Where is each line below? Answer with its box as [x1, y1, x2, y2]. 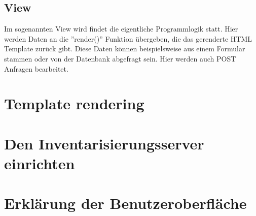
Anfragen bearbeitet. [4, 63, 68, 74]
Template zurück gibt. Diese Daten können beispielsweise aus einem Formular [4, 43, 245, 54]
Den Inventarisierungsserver [4, 133, 204, 153]
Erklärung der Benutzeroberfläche [4, 193, 247, 213]
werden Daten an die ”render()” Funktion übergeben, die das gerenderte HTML [4, 33, 252, 44]
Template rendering [4, 93, 144, 114]
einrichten [4, 152, 75, 173]
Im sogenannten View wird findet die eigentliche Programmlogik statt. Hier [4, 23, 238, 34]
